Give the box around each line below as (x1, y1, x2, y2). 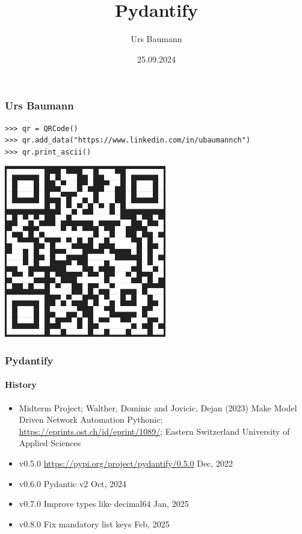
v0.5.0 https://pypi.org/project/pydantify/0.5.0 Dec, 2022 (19, 457, 233, 469)
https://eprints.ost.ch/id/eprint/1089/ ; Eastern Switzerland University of (19, 425, 290, 437)
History (5, 378, 37, 391)
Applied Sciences (19, 437, 81, 449)
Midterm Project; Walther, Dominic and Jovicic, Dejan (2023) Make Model (19, 401, 297, 414)
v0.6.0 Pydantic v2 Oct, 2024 (19, 477, 127, 489)
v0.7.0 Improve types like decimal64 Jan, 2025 (19, 497, 189, 510)
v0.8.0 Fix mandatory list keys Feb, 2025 (19, 517, 170, 530)
